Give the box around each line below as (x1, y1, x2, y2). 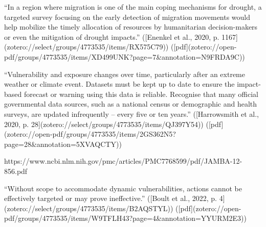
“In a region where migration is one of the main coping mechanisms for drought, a (4, 2, 262, 12)
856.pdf (4, 165, 28, 176)
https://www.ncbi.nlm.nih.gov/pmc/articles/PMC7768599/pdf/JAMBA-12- (4, 156, 242, 166)
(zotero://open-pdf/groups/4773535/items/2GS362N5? (4, 129, 176, 139)
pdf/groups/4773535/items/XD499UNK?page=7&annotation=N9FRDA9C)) (4, 51, 245, 62)
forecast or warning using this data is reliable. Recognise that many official (24, 88, 259, 99)
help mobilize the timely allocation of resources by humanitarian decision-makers (4, 21, 258, 32)
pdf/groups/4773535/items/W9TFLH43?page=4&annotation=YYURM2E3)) (4, 213, 247, 223)
